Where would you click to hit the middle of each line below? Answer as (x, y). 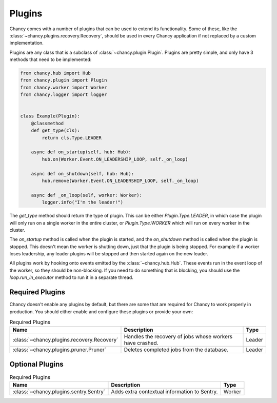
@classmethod (47, 123)
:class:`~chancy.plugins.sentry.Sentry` (59, 392)
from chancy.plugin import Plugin (64, 80)
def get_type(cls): (56, 130)
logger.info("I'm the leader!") (82, 202)
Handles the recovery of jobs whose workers (178, 337)
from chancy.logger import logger (64, 95)
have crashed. (141, 343)
